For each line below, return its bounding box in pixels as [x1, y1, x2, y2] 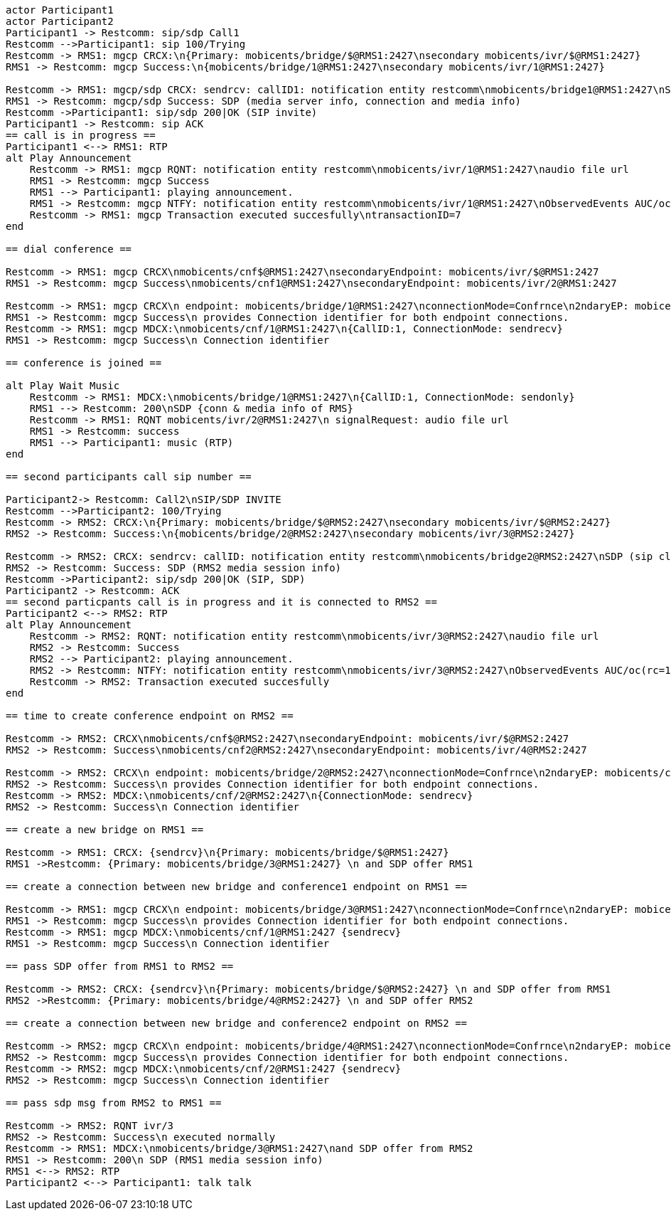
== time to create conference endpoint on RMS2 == [6, 710, 294, 721]
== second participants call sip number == [6, 471, 252, 482]
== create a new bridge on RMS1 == [6, 824, 204, 835]
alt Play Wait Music [6, 380, 120, 391]
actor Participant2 [6, 16, 114, 27]
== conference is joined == [6, 357, 162, 369]
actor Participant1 [6, 4, 114, 16]
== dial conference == [6, 243, 132, 255]
